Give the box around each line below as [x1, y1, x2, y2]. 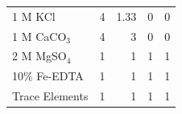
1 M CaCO [12, 27, 67, 44]
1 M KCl [12, 7, 56, 24]
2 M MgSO [12, 47, 67, 64]
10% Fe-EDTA [12, 67, 84, 84]
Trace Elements [12, 88, 89, 104]
